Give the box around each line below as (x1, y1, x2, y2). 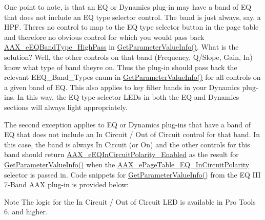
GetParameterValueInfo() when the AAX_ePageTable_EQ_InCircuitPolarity (4, 159, 250, 169)
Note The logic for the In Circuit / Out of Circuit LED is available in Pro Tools (4, 196, 256, 207)
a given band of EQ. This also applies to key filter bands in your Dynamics (4, 81, 240, 92)
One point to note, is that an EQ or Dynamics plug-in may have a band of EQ (4, 2, 252, 12)
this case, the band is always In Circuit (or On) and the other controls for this (4, 139, 250, 149)
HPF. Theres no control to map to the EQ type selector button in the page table (4, 21, 259, 32)
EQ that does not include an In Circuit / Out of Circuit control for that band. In (4, 129, 260, 140)
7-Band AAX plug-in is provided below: (4, 179, 129, 190)
